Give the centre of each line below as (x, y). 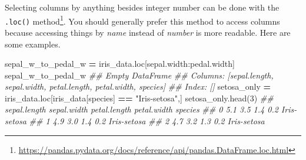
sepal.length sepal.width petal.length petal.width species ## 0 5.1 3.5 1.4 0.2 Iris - (151, 109)
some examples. (33, 44)
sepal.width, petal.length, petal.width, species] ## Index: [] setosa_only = (138, 86)
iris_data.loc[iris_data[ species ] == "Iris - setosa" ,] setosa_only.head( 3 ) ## (139, 98)
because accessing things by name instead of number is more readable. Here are (148, 32)
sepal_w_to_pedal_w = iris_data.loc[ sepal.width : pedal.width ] (120, 64)
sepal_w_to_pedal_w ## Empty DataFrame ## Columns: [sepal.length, (139, 75)
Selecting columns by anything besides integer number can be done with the (142, 7)
